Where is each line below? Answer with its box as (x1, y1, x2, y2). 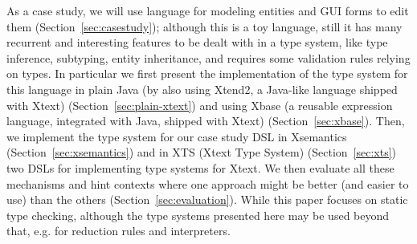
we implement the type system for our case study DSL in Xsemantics (6, 128, 347, 144)
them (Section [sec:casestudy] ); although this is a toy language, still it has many (6, 18, 403, 35)
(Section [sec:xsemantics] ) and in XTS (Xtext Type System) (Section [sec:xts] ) (6, 144, 397, 161)
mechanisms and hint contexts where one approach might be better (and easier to (6, 175, 409, 192)
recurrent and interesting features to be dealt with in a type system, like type (6, 34, 388, 51)
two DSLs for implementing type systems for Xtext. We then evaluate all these (6, 159, 395, 176)
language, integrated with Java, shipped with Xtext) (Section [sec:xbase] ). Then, (6, 112, 405, 129)
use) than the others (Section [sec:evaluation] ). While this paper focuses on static (6, 191, 408, 208)
